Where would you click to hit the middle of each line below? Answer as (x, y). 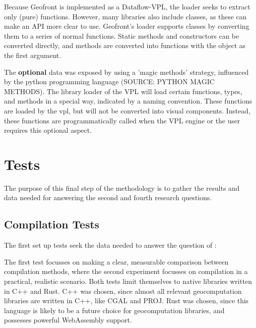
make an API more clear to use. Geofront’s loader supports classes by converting (127, 26)
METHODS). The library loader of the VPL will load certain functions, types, (123, 91)
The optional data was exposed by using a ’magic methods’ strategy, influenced (126, 72)
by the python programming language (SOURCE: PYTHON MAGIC (109, 82)
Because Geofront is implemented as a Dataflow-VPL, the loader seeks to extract (127, 6)
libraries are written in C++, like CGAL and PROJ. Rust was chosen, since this (126, 301)
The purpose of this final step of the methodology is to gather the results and (122, 188)
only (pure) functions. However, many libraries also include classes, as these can (125, 16)
